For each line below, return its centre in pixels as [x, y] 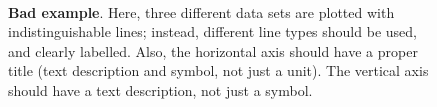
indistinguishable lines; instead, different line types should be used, [212, 31]
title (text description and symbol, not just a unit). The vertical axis [218, 70]
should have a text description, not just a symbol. [160, 89]
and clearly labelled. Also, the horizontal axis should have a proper [213, 50]
